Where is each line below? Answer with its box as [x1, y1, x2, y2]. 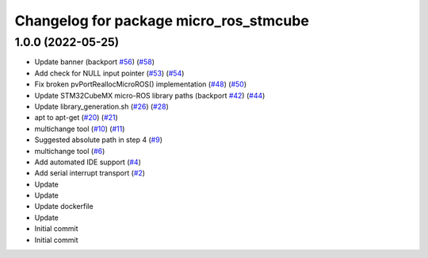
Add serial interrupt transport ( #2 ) [34, 168, 146, 178]
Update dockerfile [34, 202, 94, 211]
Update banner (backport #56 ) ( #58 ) [34, 57, 155, 67]
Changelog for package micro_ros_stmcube [14, 12, 309, 29]
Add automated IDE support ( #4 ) [34, 157, 142, 167]
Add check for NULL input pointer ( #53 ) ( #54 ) [34, 68, 185, 78]
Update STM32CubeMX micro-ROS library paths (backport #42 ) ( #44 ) [34, 90, 266, 100]
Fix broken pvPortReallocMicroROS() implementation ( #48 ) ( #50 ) [34, 79, 247, 89]
